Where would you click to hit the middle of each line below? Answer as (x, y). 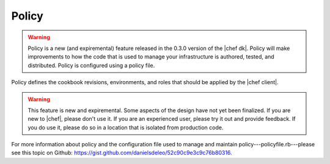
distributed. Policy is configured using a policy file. (91, 65)
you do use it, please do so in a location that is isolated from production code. (126, 127)
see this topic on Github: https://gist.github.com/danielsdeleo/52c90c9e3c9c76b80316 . (122, 153)
